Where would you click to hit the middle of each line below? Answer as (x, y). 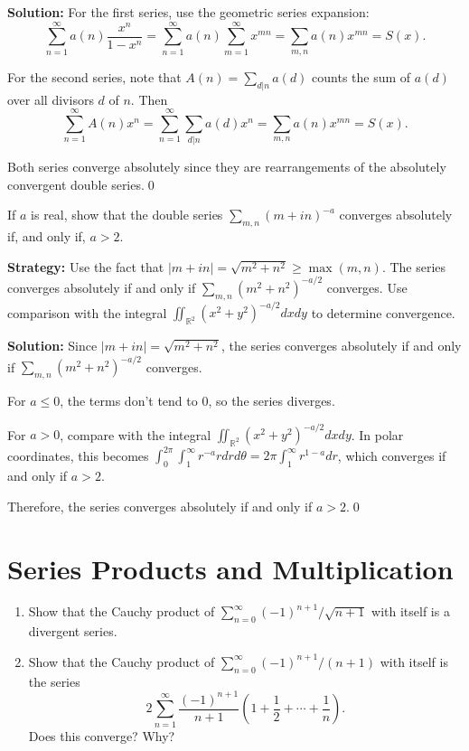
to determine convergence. (383, 312)
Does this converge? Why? (102, 735)
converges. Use (367, 287)
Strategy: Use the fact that (86, 266)
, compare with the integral (136, 434)
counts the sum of (361, 76)
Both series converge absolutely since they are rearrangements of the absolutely (227, 167)
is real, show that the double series (127, 215)
